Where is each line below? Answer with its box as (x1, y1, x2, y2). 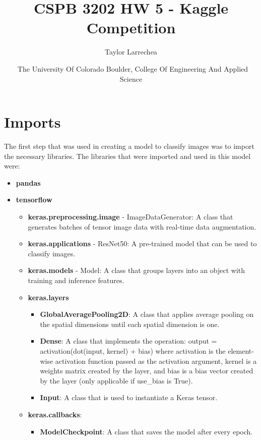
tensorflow (16, 194, 52, 205)
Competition (86, 17, 176, 38)
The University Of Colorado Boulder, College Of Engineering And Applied (17, 63, 248, 74)
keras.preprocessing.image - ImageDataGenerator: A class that (28, 211, 233, 222)
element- (228, 345, 254, 356)
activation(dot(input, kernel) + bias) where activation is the (40, 345, 226, 356)
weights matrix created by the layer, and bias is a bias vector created (40, 365, 253, 376)
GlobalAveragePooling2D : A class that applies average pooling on (40, 309, 254, 319)
